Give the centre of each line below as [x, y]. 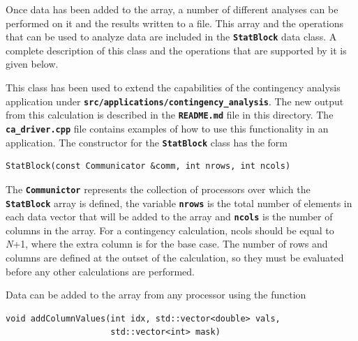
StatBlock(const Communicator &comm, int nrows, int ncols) [148, 166]
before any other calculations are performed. [100, 271]
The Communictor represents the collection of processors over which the [158, 189]
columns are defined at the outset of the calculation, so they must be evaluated [175, 257]
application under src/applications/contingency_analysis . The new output [175, 101]
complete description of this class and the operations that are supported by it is [176, 50]
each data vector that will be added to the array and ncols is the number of [169, 217]
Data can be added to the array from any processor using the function [156, 295]
